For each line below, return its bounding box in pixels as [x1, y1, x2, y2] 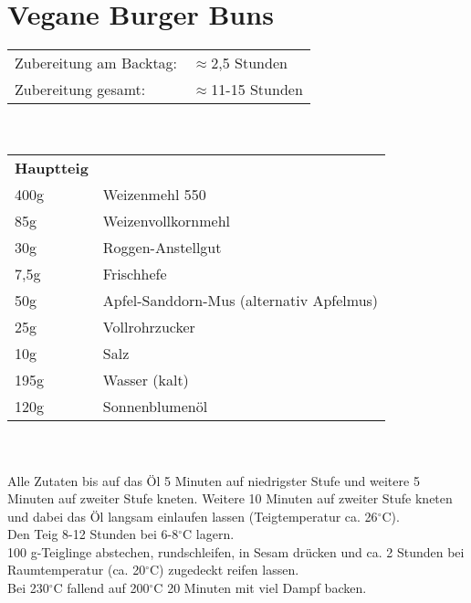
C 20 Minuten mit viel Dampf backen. [153, 578, 367, 598]
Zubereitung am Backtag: [15, 52, 178, 74]
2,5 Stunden [211, 52, 288, 74]
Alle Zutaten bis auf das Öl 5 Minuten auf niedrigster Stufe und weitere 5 [7, 471, 420, 490]
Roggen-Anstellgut [102, 237, 222, 259]
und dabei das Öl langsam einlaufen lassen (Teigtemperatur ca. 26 [7, 506, 378, 525]
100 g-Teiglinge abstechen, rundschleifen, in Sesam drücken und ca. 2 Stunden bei [7, 542, 465, 561]
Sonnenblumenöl [102, 396, 208, 418]
